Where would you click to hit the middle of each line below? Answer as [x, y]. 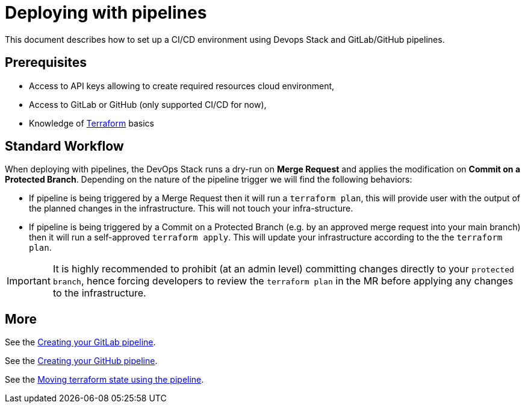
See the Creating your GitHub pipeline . [81, 361]
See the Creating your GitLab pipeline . [80, 342]
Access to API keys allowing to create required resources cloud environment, [182, 86]
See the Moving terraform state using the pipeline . [104, 380]
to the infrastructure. [99, 293]
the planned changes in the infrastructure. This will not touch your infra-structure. [191, 209]
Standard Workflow [64, 146]
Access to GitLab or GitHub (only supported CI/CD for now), [148, 104]
